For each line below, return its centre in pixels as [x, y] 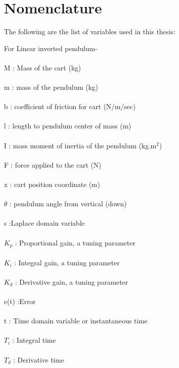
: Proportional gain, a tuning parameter [75, 242]
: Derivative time [39, 359]
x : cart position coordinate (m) [52, 184]
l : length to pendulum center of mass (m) [68, 126]
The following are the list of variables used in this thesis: [90, 31]
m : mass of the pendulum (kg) [51, 87]
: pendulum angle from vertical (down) [68, 204]
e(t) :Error [20, 301]
